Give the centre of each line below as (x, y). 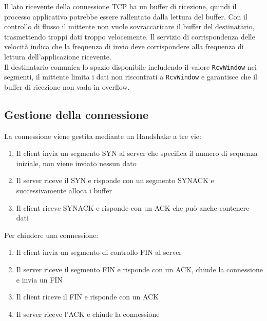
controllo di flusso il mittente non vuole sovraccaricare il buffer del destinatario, (129, 26)
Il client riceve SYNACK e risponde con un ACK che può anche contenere (133, 207)
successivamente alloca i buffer (64, 190)
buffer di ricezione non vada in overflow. (67, 86)
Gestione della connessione (76, 114)
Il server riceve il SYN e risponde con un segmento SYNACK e (115, 180)
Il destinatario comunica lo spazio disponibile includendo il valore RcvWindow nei (130, 66)
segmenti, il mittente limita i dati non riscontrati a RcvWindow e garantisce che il (131, 77)
